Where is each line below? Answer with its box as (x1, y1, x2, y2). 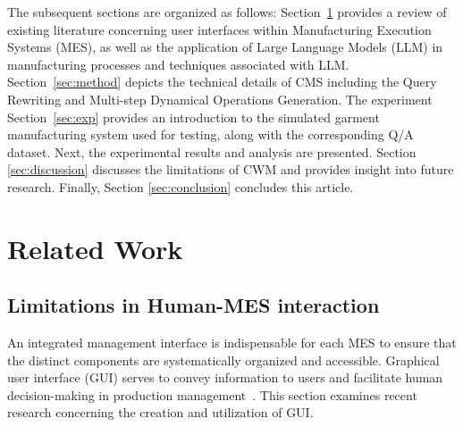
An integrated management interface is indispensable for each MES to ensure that (7, 333, 457, 352)
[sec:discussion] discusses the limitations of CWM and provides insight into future (7, 160, 454, 179)
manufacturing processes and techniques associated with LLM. (7, 54, 349, 73)
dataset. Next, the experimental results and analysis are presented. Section (7, 142, 417, 161)
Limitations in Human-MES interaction (7, 291, 380, 319)
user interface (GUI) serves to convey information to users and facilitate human (7, 368, 443, 387)
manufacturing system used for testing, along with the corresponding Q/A (7, 125, 414, 144)
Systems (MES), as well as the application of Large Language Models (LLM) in (7, 38, 443, 56)
